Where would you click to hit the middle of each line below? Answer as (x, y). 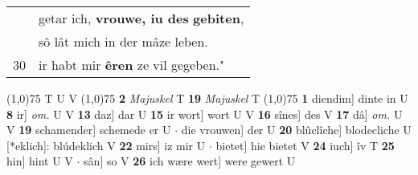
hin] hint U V (40, 161)
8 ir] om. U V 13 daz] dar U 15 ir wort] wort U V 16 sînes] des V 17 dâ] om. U (205, 114)
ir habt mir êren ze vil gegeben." (132, 65)
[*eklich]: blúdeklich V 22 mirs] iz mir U (106, 145)
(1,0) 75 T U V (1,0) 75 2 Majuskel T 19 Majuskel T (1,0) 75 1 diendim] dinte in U (207, 98)
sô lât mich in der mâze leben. (123, 41)
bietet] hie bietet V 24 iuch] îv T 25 (305, 145)
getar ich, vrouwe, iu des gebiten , (141, 18)
